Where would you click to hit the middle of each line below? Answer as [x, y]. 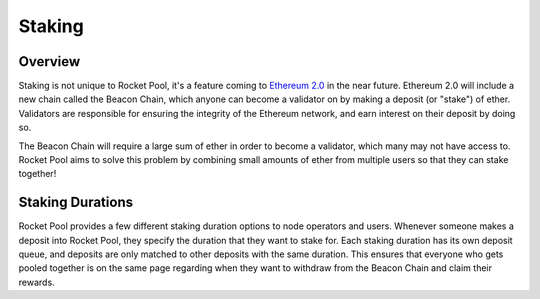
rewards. [36, 282]
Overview [49, 61]
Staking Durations [76, 202]
